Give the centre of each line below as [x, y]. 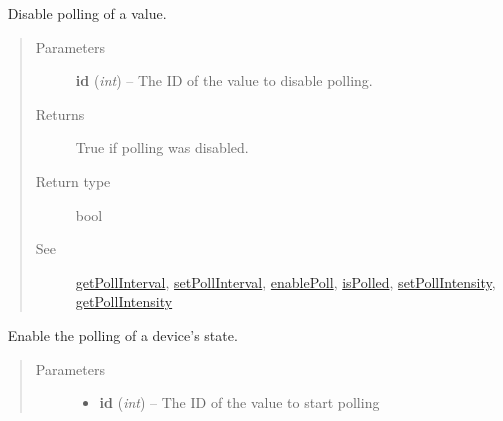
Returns [60, 113]
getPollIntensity [124, 301]
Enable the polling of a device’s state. [122, 334]
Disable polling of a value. [87, 13]
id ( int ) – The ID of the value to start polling [239, 402]
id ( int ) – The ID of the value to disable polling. [224, 80]
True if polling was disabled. [162, 147]
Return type [73, 180]
